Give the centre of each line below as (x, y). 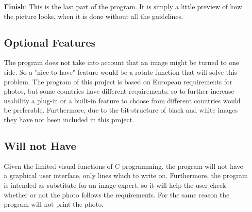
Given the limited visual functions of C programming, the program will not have (124, 166)
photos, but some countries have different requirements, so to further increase (119, 91)
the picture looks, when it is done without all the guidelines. (93, 16)
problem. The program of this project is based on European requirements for (118, 81)
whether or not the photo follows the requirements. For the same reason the (117, 194)
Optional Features (50, 42)
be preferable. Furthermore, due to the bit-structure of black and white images (121, 110)
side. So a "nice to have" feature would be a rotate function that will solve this (121, 72)
